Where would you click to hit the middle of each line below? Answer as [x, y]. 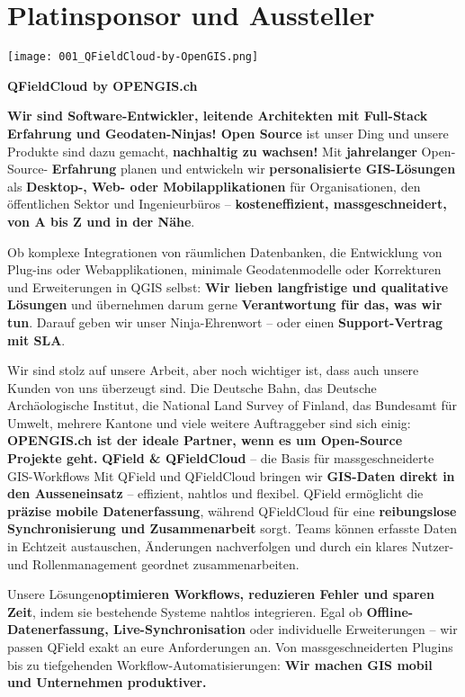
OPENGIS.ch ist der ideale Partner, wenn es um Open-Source [205, 440]
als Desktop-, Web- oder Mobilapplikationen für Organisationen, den [214, 186]
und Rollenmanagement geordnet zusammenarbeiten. [153, 563]
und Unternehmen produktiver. [107, 682]
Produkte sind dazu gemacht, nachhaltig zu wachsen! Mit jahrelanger [212, 151]
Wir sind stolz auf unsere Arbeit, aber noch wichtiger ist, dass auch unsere [213, 370]
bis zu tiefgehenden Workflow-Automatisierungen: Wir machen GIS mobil [220, 664]
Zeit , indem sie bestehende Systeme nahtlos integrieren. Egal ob [185, 611]
